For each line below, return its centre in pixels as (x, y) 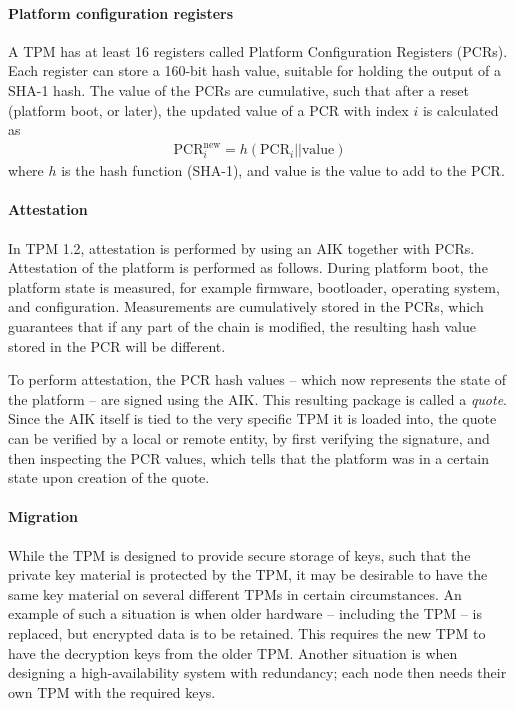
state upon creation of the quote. (109, 477)
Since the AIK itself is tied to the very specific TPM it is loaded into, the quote (252, 418)
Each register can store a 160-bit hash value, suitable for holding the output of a (255, 70)
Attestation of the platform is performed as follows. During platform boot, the (248, 267)
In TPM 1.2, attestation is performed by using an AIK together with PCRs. (241, 247)
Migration (43, 516)
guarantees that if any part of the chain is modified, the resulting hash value (242, 326)
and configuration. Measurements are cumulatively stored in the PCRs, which (246, 306)
